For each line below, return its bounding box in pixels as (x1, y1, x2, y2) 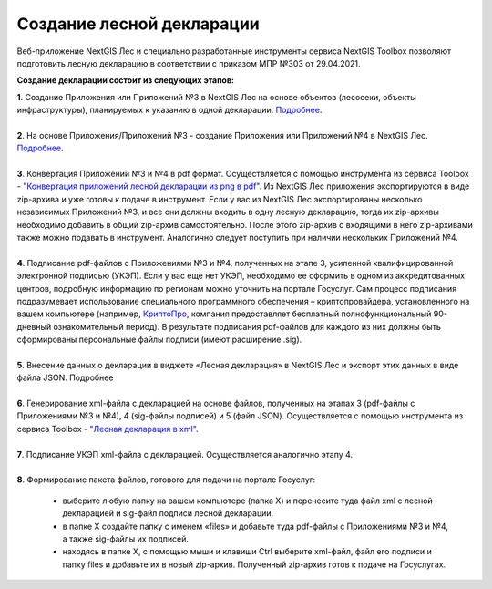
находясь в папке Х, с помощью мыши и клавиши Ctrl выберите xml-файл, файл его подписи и (62, 546, 433, 557)
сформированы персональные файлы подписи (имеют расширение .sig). (16, 334, 302, 346)
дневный (16, 321, 52, 332)
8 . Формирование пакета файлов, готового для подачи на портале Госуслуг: (16, 474, 316, 485)
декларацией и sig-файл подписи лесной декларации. (62, 508, 274, 519)
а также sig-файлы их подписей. (62, 533, 189, 544)
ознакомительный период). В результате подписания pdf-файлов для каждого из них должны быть (53, 321, 441, 332)
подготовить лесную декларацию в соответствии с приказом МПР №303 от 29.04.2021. (16, 57, 361, 68)
